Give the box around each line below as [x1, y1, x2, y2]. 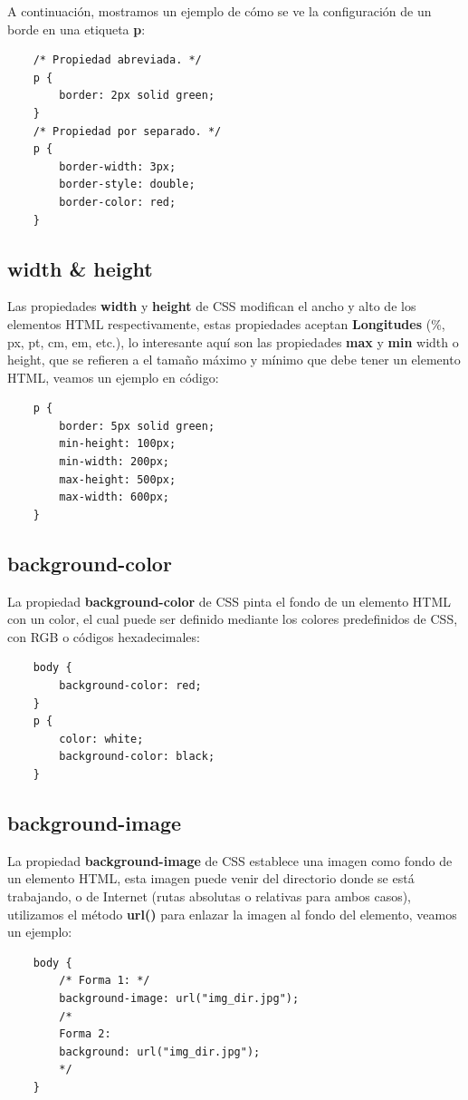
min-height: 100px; [59, 437, 177, 451]
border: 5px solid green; [59, 419, 215, 433]
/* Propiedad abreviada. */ [33, 54, 202, 67]
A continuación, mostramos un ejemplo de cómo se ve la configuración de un [7, 2, 432, 20]
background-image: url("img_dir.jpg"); [59, 991, 300, 1005]
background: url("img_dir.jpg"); [59, 1045, 261, 1058]
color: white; [59, 732, 144, 745]
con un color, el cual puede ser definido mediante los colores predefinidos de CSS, [7, 609, 458, 628]
